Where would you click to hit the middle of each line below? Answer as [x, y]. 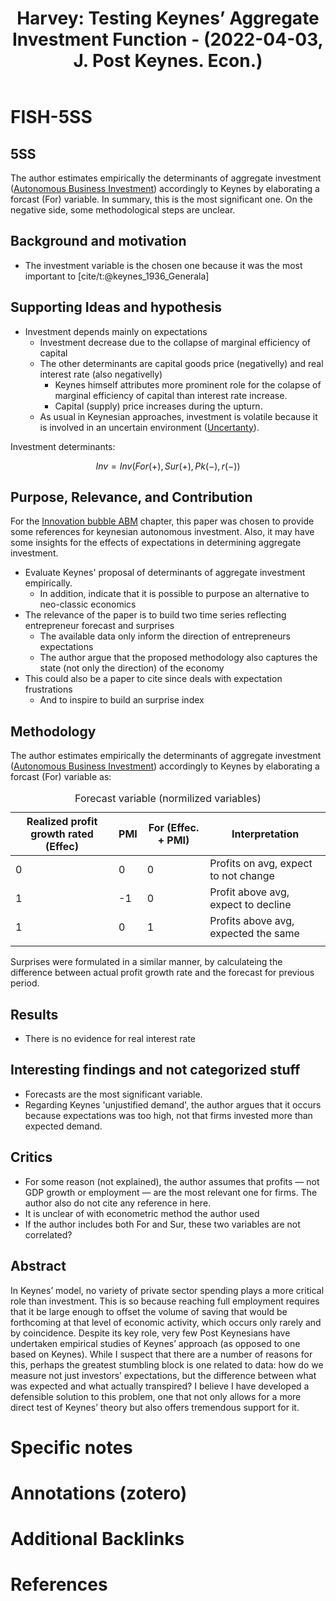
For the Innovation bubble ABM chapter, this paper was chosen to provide [162, 521]
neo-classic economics [88, 604]
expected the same [254, 934]
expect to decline [250, 905]
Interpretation [265, 834]
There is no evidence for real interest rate [110, 1039]
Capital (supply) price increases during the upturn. [158, 406]
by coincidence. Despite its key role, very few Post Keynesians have [150, 1333]
